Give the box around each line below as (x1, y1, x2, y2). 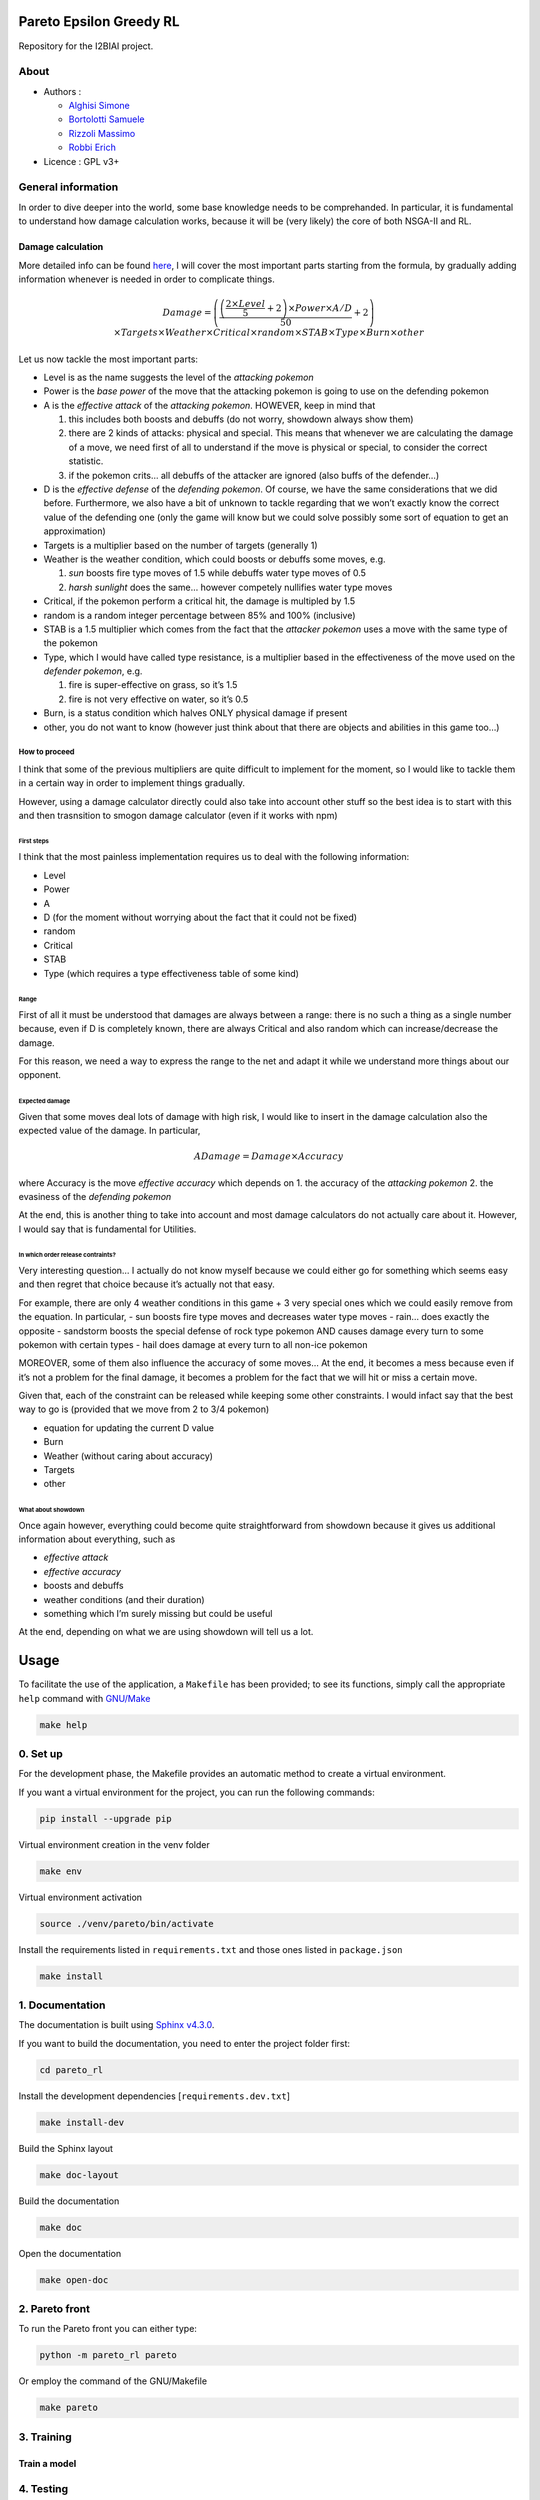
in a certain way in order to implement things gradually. (18, 777, 245, 789)
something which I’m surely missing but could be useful (43, 1608, 273, 1620)
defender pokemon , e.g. (43, 665, 143, 677)
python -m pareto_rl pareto (39, 2350, 177, 2361)
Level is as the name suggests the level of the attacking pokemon (43, 371, 314, 383)
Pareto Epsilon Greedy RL (18, 13, 180, 30)
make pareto (39, 2402, 99, 2414)
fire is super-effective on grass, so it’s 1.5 (68, 679, 238, 691)
